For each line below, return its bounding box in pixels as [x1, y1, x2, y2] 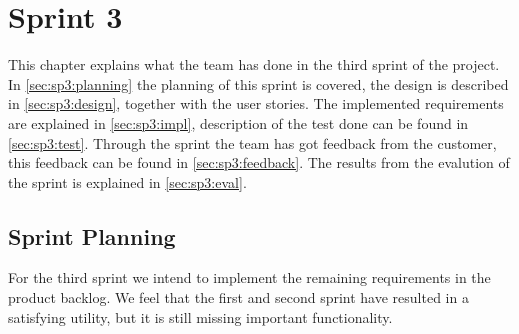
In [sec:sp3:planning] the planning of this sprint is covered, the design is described [8, 73, 509, 94]
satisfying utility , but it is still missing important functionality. [8, 306, 393, 327]
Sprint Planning [8, 220, 176, 251]
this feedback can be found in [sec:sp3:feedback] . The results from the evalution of [8, 152, 510, 173]
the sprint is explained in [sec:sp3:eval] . [8, 171, 247, 192]
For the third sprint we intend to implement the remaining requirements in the [8, 267, 491, 288]
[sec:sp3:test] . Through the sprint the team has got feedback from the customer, [8, 132, 497, 153]
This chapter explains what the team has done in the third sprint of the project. [8, 54, 500, 75]
